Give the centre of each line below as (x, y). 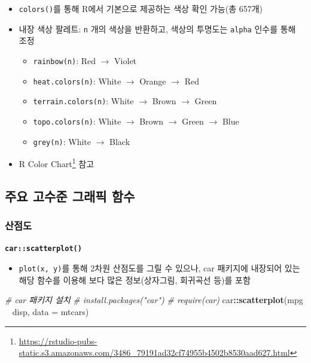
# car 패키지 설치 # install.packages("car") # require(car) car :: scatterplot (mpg (154, 300)
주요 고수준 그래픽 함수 (70, 196)
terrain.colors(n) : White (83, 101)
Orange (153, 81)
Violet (126, 60)
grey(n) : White (62, 141)
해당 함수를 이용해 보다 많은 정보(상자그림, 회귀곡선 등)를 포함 (135, 279)
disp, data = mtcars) (51, 311)
